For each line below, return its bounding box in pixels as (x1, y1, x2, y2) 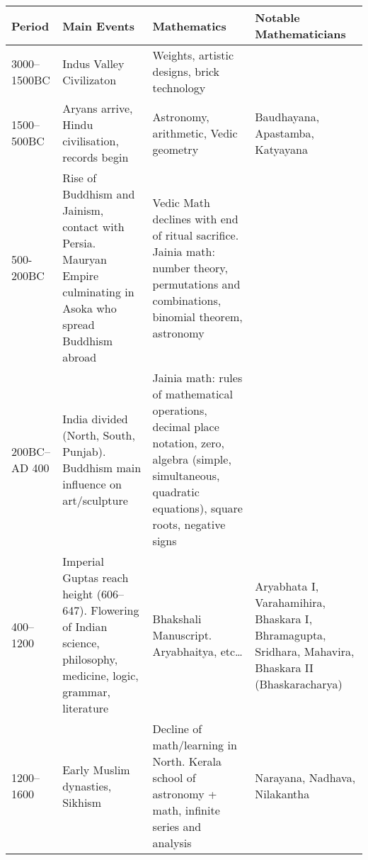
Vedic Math (152, 194, 210, 211)
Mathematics (152, 17, 226, 34)
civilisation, (62, 133, 119, 149)
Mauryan (62, 251, 107, 267)
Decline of (152, 720, 202, 737)
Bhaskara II (255, 659, 314, 676)
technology (152, 79, 206, 96)
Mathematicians (255, 26, 346, 42)
